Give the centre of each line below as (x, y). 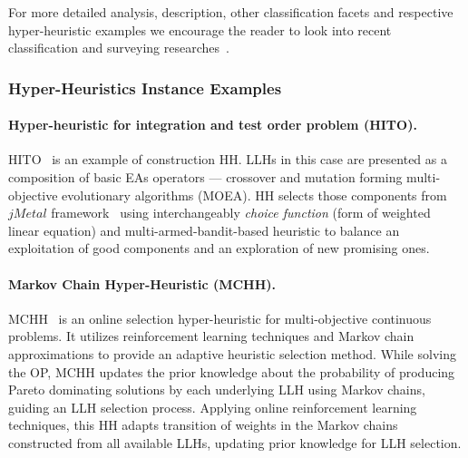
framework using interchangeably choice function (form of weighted (241, 213)
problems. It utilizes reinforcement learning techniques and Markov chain (211, 336)
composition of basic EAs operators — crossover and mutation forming (205, 177)
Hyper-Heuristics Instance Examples (145, 88)
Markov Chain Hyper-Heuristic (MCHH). (142, 283)
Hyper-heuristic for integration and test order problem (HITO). (213, 125)
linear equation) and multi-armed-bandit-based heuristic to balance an (204, 230)
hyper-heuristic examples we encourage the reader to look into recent (200, 29)
